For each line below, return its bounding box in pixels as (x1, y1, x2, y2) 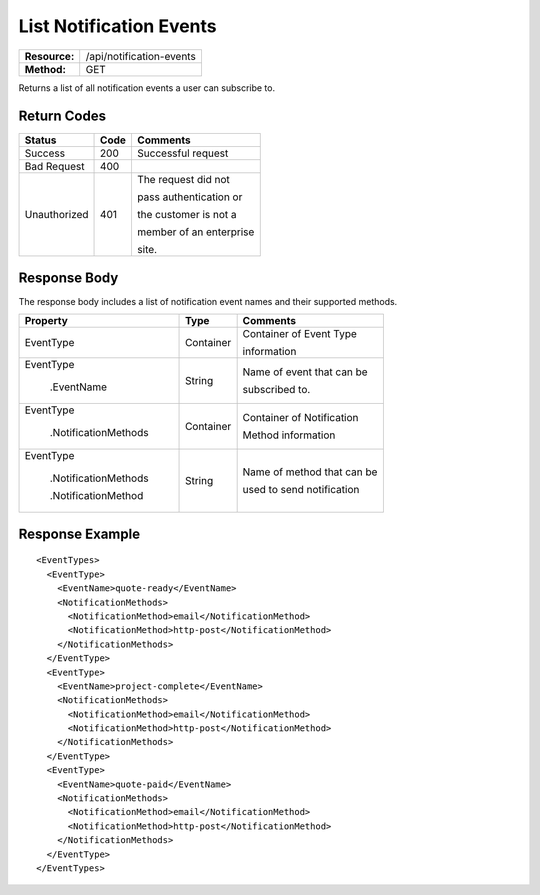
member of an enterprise (136, 225, 255, 239)
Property (24, 314, 69, 328)
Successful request (136, 146, 229, 160)
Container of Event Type (242, 327, 357, 341)
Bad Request (24, 160, 85, 174)
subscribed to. (242, 383, 311, 397)
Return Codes (18, 108, 107, 125)
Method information (242, 428, 336, 442)
